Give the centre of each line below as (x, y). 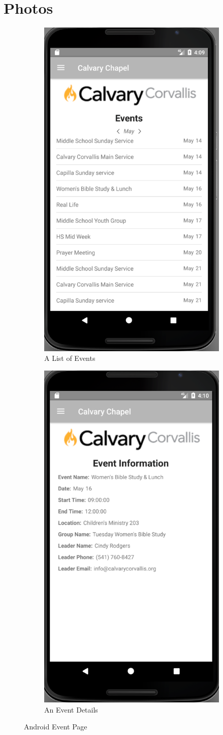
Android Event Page (56, 727)
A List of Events (70, 358)
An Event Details (71, 709)
